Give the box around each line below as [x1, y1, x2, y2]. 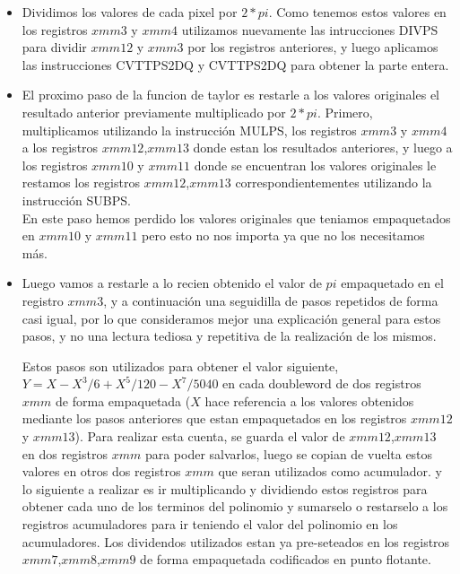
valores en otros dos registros [22, 462, 181, 481]
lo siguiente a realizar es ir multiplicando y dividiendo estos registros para [22, 479, 428, 498]
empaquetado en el [341, 274, 444, 292]
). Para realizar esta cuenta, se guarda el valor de [74, 427, 345, 446]
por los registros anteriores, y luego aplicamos [187, 38, 438, 57]
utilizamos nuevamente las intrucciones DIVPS [181, 20, 438, 39]
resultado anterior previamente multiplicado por [22, 102, 286, 121]
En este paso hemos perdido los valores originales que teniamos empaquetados [22, 208, 451, 227]
